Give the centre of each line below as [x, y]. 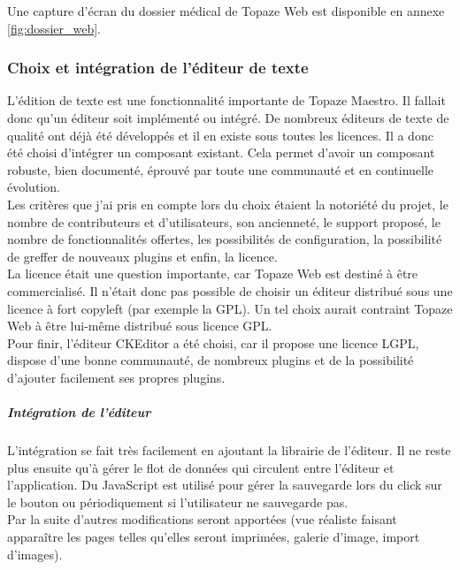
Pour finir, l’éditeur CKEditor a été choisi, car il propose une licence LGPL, [213, 342]
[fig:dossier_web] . [54, 28]
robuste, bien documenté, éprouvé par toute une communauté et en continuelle [221, 169]
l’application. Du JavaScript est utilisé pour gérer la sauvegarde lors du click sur [225, 485]
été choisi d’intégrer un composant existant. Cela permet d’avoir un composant [221, 152]
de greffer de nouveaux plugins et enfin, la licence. [142, 256]
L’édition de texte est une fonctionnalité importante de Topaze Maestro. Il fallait [226, 100]
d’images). [35, 554]
